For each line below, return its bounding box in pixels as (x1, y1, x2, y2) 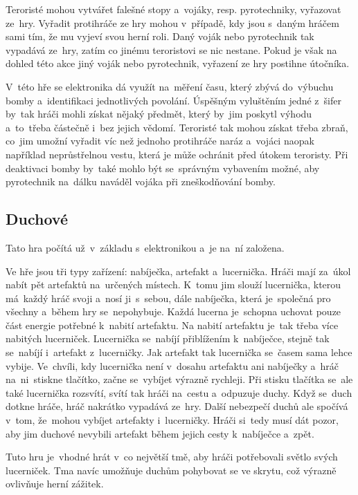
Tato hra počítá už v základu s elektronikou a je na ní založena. (6, 240, 285, 254)
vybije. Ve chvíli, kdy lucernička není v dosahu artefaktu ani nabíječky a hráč (6, 358, 339, 373)
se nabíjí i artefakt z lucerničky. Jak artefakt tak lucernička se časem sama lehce (6, 345, 352, 359)
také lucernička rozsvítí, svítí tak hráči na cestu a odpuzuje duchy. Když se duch (6, 385, 352, 400)
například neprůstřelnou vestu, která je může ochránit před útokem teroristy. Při (6, 147, 348, 161)
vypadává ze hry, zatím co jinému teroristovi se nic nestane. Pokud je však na (6, 42, 337, 57)
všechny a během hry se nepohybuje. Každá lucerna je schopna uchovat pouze (6, 304, 341, 319)
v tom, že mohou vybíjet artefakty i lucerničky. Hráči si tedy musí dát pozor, (6, 413, 339, 427)
